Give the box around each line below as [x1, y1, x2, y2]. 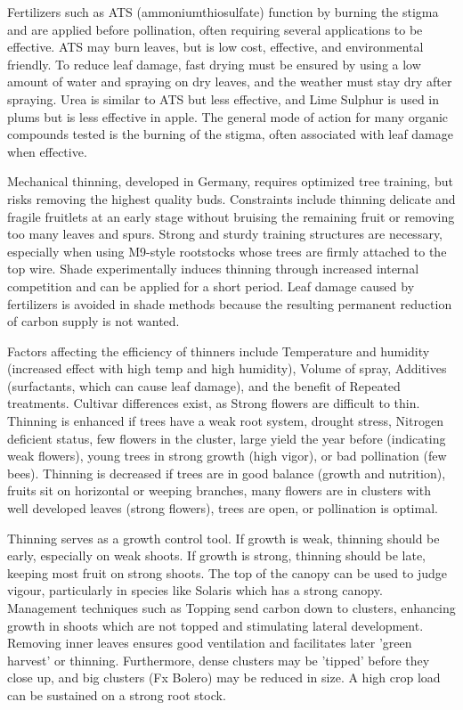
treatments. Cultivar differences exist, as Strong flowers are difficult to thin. [7, 394, 420, 412]
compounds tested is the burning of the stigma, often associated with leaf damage [7, 125, 453, 143]
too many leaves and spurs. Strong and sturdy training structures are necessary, [7, 224, 443, 243]
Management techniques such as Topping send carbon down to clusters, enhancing [7, 599, 456, 616]
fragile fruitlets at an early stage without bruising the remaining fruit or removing [7, 207, 455, 225]
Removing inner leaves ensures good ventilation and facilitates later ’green [7, 633, 412, 652]
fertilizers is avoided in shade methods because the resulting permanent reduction [7, 294, 452, 313]
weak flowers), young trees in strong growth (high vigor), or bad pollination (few [7, 446, 447, 465]
